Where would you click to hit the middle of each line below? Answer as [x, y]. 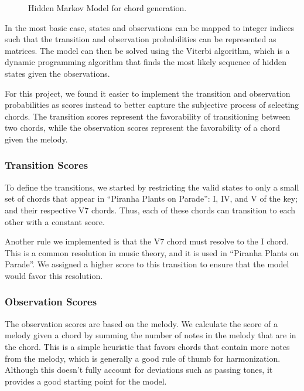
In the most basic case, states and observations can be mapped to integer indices [150, 27]
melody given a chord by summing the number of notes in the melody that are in [151, 335]
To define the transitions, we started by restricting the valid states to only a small [152, 187]
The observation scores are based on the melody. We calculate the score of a [141, 323]
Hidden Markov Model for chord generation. [107, 8]
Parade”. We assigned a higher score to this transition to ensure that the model [147, 264]
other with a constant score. [55, 221]
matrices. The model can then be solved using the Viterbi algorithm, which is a [147, 50]
